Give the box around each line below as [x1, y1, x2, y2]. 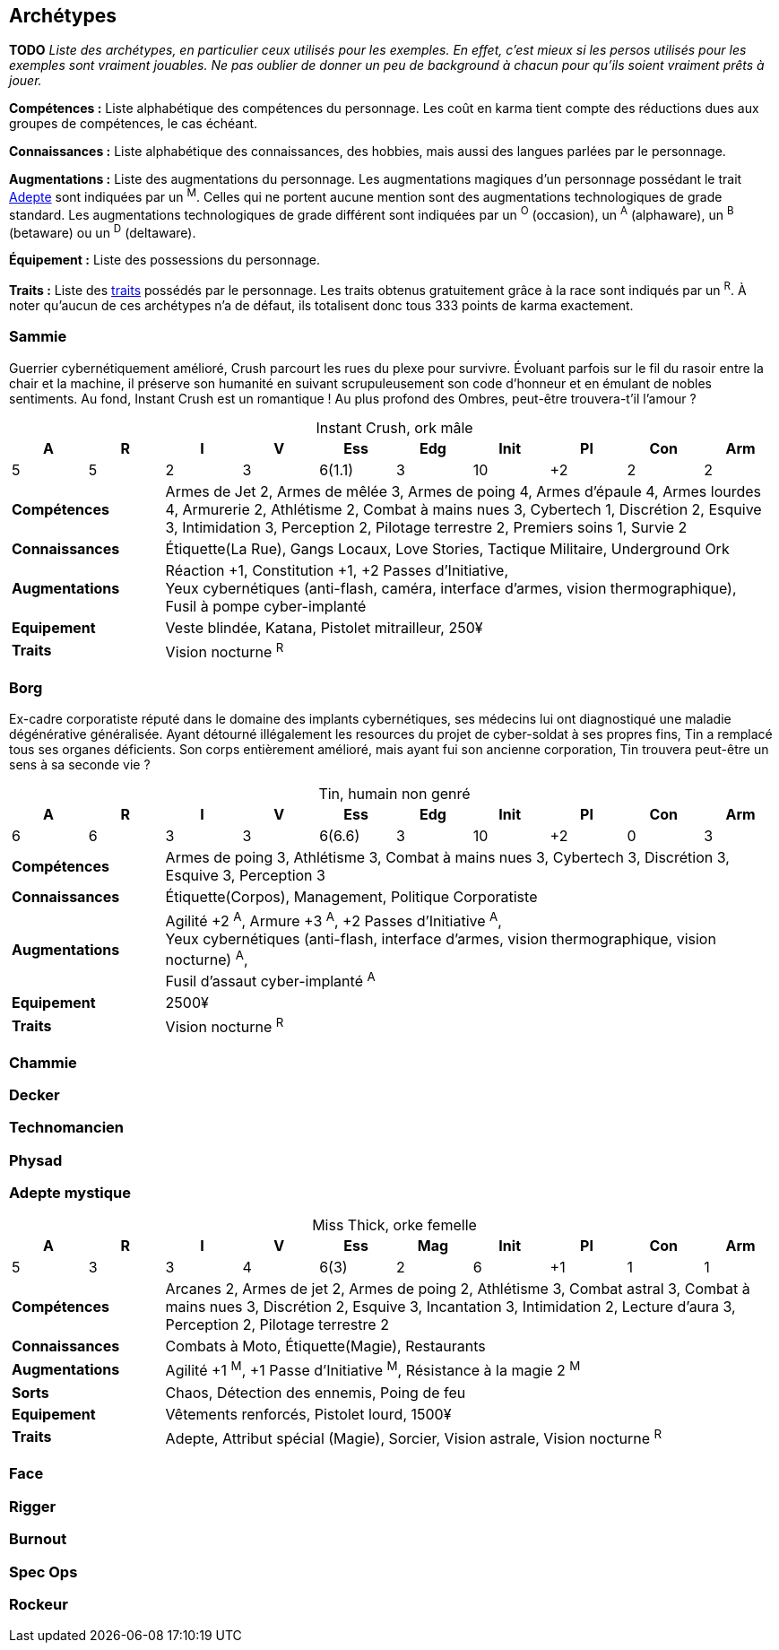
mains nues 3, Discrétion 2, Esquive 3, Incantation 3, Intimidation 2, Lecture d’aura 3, [165, 1298, 736, 1316]
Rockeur [9, 1594, 68, 1613]
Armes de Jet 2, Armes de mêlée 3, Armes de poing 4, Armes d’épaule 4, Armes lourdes [165, 482, 762, 500]
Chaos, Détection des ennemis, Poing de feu [165, 1383, 466, 1402]
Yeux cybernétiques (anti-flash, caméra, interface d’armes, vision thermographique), [165, 578, 737, 597]
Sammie [9, 327, 67, 346]
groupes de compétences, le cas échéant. [9, 116, 258, 132]
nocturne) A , [165, 948, 248, 969]
